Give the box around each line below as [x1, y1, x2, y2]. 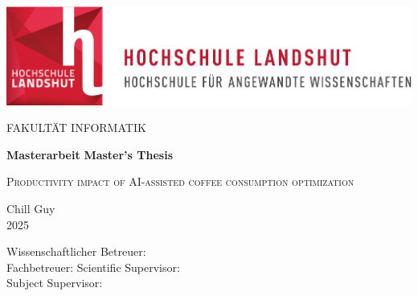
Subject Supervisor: [6, 274, 103, 291]
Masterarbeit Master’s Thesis [6, 146, 174, 162]
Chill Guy [6, 200, 55, 217]
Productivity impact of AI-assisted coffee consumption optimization [6, 173, 354, 190]
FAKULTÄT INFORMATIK [6, 119, 146, 136]
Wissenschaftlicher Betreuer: [6, 243, 146, 260]
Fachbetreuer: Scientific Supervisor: [6, 258, 180, 275]
